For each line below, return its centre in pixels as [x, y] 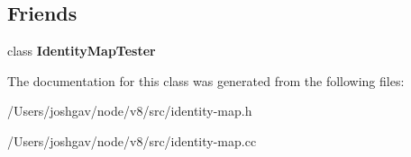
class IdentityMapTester [82, 51]
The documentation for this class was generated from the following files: [206, 80]
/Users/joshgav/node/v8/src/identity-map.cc [132, 140]
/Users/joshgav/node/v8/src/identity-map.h [130, 111]
